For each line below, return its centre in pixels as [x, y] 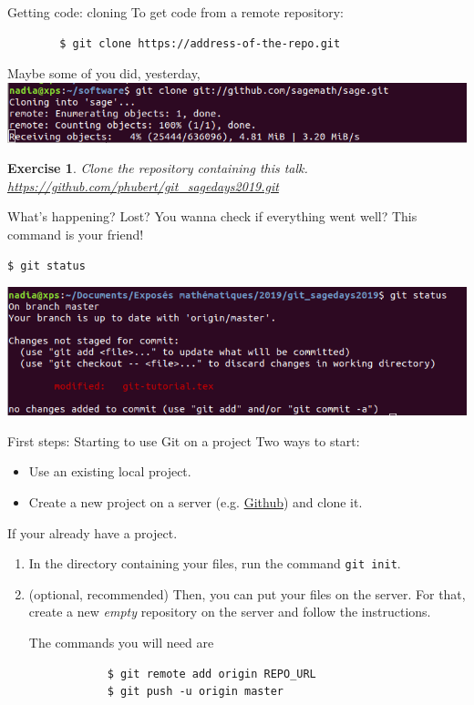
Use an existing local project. [110, 471]
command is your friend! [76, 235]
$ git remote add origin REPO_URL [211, 674]
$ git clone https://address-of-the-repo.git [200, 43]
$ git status [46, 266]
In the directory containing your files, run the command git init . [215, 563]
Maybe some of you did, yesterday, [104, 73]
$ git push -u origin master [195, 692]
